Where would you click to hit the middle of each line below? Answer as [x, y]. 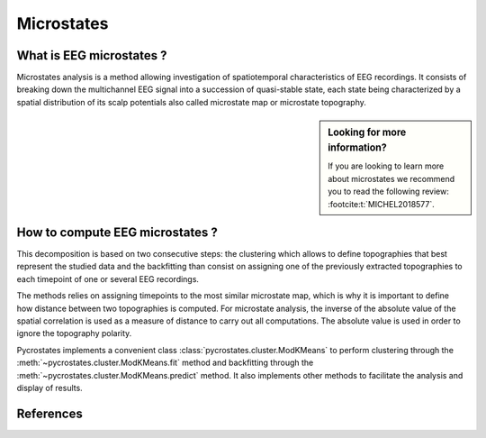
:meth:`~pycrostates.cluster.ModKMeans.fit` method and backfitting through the [165, 363]
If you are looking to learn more [386, 166]
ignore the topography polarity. [74, 333]
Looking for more [367, 132]
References [49, 413]
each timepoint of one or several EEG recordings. [108, 278]
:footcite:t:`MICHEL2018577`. [382, 204]
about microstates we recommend [391, 178]
